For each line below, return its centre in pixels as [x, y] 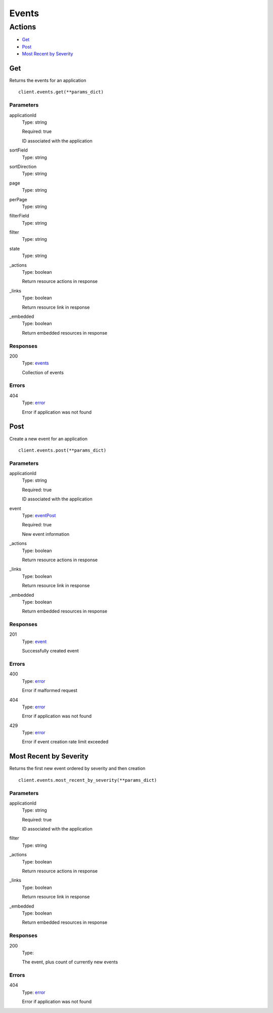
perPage [18, 199]
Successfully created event [51, 651]
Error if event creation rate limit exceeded [65, 742]
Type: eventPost [39, 515]
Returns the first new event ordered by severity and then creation [77, 769]
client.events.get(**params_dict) [61, 92]
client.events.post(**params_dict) [62, 450]
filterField [19, 216]
